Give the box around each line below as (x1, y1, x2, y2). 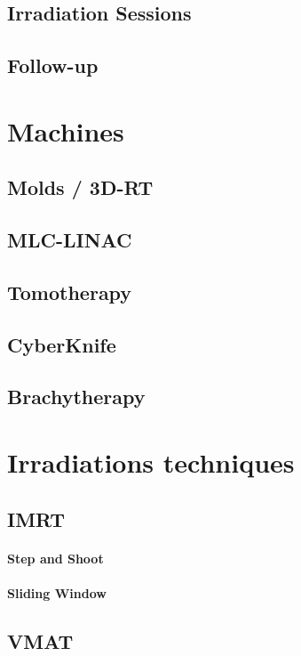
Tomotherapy (7, 278, 132, 305)
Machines (7, 112, 124, 149)
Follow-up (7, 52, 99, 79)
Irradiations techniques (7, 444, 295, 481)
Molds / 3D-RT (7, 174, 154, 201)
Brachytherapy (7, 383, 146, 410)
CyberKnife (7, 330, 116, 358)
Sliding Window (7, 583, 107, 602)
